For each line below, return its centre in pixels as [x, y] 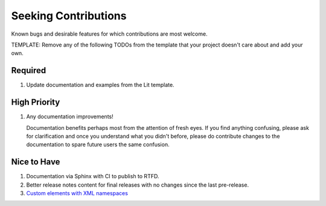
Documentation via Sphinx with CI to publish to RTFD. [93, 176]
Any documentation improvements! [70, 117]
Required [29, 70]
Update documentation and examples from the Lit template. [100, 85]
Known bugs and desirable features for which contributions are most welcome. [109, 34]
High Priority [36, 102]
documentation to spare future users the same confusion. [98, 144]
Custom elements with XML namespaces [77, 193]
